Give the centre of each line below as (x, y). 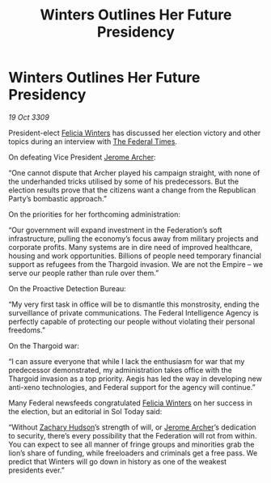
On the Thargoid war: (44, 345)
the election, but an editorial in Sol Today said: (85, 411)
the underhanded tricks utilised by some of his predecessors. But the (124, 181)
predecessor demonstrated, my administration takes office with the (120, 370)
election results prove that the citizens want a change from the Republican (132, 190)
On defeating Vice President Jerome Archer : (82, 157)
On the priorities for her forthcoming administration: (94, 214)
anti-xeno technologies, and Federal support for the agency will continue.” (132, 387)
